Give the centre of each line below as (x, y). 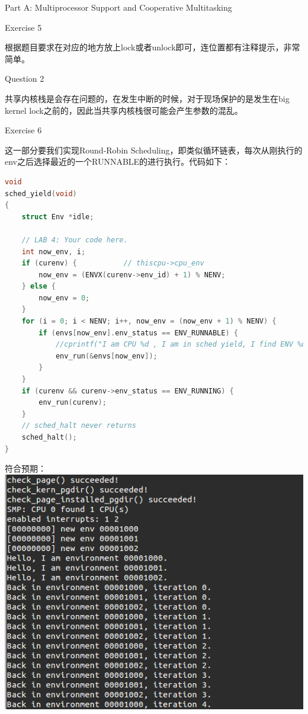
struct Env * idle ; (58, 217)
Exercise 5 (23, 27)
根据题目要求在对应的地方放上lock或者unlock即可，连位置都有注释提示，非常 (153, 47)
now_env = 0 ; (64, 298)
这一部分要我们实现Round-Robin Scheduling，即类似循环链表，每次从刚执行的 (154, 150)
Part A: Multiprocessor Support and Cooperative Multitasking (118, 7)
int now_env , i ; (54, 252)
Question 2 (25, 79)
